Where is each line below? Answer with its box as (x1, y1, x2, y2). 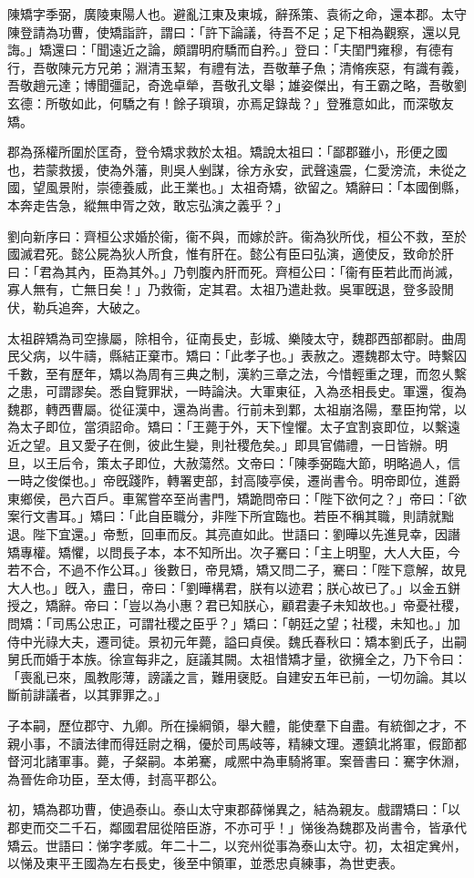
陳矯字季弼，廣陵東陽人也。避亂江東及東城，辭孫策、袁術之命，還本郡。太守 (7, 5, 467, 23)
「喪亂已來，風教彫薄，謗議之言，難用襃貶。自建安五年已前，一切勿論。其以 (7, 667, 467, 686)
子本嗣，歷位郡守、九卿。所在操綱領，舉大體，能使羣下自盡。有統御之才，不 (7, 715, 467, 734)
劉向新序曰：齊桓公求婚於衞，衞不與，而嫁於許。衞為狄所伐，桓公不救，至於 (7, 226, 467, 245)
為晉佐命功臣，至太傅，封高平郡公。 (7, 769, 224, 788)
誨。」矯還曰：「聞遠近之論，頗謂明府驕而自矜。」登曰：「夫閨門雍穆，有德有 (7, 40, 454, 59)
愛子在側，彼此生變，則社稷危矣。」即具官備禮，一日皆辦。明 (83, 435, 448, 454)
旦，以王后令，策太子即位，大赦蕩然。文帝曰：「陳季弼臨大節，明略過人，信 (7, 453, 460, 472)
